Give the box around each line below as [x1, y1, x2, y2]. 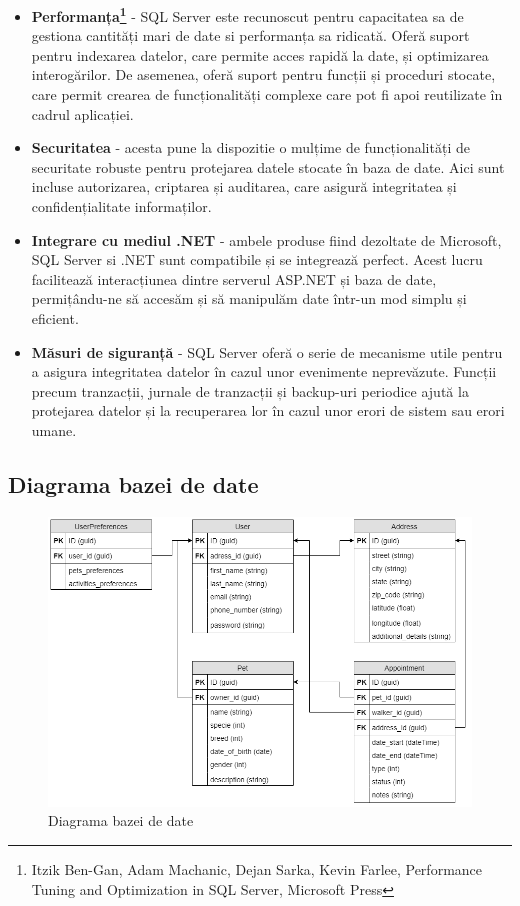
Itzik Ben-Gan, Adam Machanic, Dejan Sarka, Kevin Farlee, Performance [31, 859, 483, 879]
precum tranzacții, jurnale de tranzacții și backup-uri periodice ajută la [31, 380, 469, 401]
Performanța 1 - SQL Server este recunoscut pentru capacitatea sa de [31, 3, 464, 26]
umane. [31, 419, 77, 440]
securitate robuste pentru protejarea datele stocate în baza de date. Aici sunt [31, 156, 505, 177]
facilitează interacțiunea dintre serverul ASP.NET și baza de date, [31, 268, 437, 289]
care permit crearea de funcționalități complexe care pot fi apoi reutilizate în [31, 84, 503, 105]
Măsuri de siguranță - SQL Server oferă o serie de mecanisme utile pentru [31, 341, 503, 362]
